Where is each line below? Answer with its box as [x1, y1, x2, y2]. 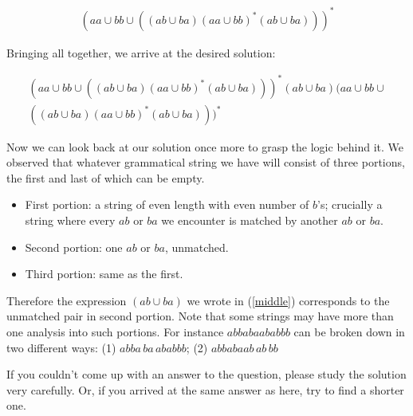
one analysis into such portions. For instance [6, 324, 224, 340]
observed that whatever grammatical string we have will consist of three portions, [6, 154, 405, 171]
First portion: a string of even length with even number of [25, 196, 309, 213]
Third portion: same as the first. [25, 265, 183, 282]
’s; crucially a [317, 196, 383, 213]
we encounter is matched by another [161, 212, 338, 229]
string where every [25, 212, 116, 229]
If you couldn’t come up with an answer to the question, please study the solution [6, 366, 407, 383]
